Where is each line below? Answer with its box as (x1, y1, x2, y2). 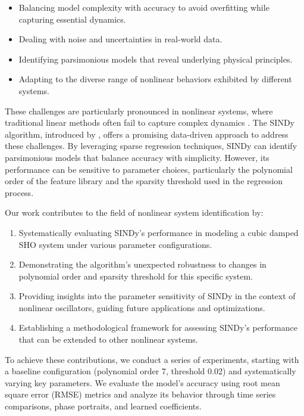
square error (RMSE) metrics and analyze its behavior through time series (5, 388, 276, 401)
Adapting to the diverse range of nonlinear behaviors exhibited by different (18, 73, 292, 85)
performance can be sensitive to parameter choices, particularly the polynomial (5, 163, 293, 175)
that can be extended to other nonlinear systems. (18, 333, 198, 346)
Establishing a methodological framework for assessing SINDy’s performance (18, 321, 297, 334)
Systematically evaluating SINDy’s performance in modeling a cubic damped (18, 226, 299, 238)
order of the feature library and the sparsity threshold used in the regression (5, 175, 283, 187)
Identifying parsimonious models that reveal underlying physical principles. (18, 52, 293, 65)
